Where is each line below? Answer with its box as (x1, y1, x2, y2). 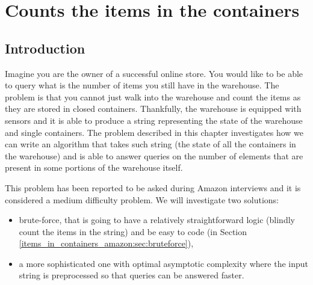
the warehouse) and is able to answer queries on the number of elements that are (5, 149, 303, 162)
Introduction (5, 38, 85, 57)
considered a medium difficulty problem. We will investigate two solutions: (5, 193, 279, 206)
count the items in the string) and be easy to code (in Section (19, 225, 247, 237)
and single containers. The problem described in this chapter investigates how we (5, 126, 304, 138)
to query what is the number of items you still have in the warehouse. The (5, 79, 279, 91)
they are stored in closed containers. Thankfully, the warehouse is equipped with (5, 102, 302, 115)
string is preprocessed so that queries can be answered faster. (19, 269, 244, 281)
